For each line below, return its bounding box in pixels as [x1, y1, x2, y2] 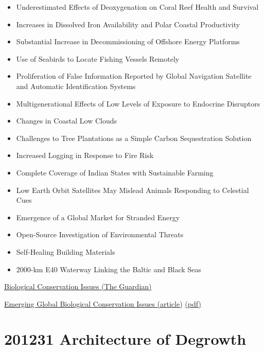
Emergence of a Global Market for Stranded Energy [16, 212, 180, 222]
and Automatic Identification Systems [16, 80, 136, 91]
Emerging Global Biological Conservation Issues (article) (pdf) [4, 298, 201, 309]
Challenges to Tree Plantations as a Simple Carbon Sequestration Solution [16, 132, 252, 143]
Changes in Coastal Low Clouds [16, 115, 117, 126]
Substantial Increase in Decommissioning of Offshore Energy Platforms [16, 36, 240, 47]
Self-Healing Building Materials [16, 246, 115, 257]
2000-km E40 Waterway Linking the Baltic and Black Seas [16, 263, 201, 274]
